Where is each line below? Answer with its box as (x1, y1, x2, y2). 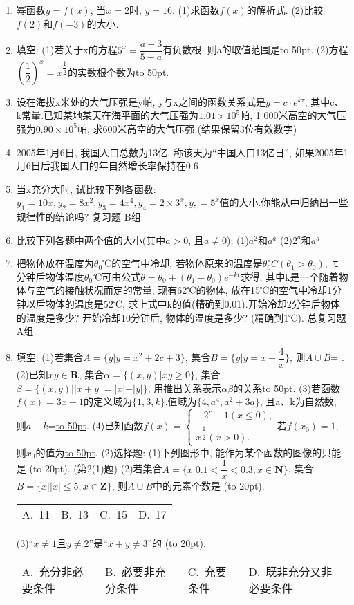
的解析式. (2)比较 (246, 3, 324, 17)
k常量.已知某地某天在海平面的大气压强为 (16, 108, 199, 122)
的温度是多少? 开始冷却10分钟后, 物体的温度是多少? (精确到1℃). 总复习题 (16, 310, 346, 324)
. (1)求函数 (172, 3, 220, 17)
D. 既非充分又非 (248, 564, 333, 580)
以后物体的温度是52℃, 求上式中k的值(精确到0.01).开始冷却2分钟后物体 (26, 297, 340, 311)
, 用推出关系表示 (147, 380, 222, 395)
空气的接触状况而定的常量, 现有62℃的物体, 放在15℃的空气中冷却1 (35, 283, 333, 297)
